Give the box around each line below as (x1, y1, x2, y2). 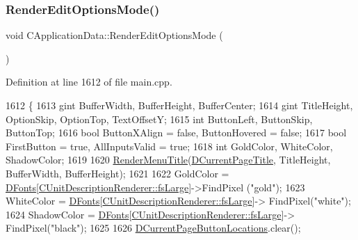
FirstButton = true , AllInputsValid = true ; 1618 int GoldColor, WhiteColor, (6, 138, 333, 153)
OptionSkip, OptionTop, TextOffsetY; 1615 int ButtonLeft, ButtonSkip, (6, 111, 313, 126)
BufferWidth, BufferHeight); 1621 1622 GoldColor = (6, 166, 229, 180)
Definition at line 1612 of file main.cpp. (6, 74, 172, 89)
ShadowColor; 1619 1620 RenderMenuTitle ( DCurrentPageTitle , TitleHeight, (6, 152, 331, 167)
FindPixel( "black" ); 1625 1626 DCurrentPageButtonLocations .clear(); (6, 221, 301, 235)
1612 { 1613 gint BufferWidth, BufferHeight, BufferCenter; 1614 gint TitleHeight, (6, 98, 353, 112)
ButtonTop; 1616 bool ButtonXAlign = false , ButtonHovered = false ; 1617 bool (6, 125, 347, 140)
